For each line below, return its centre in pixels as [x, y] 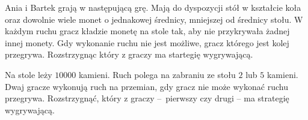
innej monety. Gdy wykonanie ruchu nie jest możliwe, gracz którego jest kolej [147, 42]
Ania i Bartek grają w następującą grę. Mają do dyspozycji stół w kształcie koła [153, 7]
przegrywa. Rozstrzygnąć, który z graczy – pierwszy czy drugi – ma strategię [147, 98]
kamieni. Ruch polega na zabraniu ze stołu [157, 74]
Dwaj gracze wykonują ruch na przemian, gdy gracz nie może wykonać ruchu [146, 86]
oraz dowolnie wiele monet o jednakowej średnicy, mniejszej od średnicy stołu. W [154, 19]
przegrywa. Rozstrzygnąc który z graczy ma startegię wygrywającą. [129, 54]
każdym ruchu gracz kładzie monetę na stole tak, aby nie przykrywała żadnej [147, 31]
